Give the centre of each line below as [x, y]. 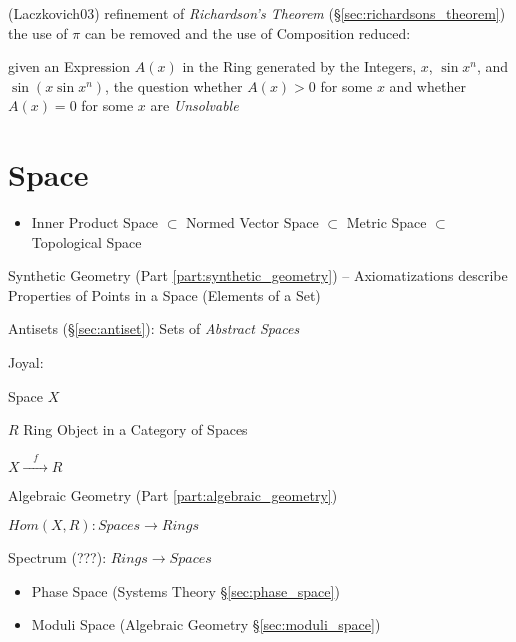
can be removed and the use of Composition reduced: [247, 32]
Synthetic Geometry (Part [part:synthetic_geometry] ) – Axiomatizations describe [258, 275]
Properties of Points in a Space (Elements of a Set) [164, 294]
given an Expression [69, 66]
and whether [427, 85]
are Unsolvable [194, 105]
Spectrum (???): [57, 557]
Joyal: [26, 362]
